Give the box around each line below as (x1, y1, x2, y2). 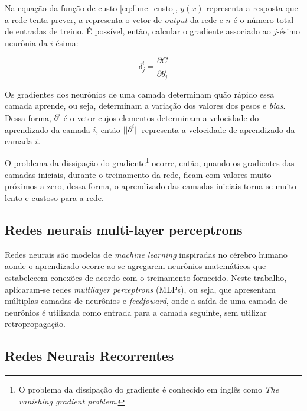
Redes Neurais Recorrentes (5, 347, 174, 365)
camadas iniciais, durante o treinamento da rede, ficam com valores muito (5, 168, 272, 180)
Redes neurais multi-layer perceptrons (5, 220, 243, 238)
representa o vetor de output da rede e (86, 13, 223, 25)
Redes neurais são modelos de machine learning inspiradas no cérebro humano (5, 248, 288, 260)
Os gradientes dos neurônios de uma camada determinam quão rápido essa (5, 88, 275, 100)
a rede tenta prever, (5, 13, 76, 25)
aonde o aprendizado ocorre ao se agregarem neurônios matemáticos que (5, 260, 266, 272)
